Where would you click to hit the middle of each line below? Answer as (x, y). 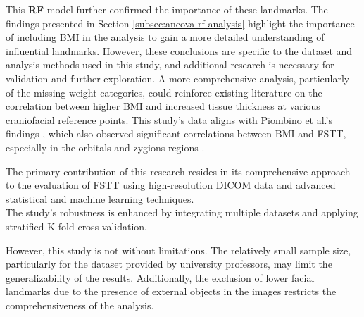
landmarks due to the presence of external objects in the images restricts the (171, 291)
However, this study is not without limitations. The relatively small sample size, (178, 250)
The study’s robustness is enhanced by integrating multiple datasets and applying (182, 212)
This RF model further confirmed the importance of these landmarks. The (167, 9)
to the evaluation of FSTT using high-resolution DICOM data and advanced (171, 185)
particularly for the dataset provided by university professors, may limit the (169, 264)
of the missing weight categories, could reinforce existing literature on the (164, 92)
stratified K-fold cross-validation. (76, 226)
